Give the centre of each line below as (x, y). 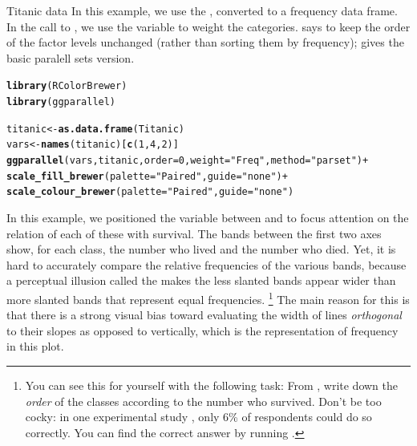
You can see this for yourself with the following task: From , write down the (212, 385)
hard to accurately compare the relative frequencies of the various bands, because (206, 264)
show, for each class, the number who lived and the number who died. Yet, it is (201, 249)
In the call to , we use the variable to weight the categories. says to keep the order (208, 26)
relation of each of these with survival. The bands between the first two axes (194, 233)
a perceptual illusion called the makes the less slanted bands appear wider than (201, 280)
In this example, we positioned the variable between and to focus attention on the (208, 217)
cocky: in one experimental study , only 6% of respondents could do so (198, 417)
